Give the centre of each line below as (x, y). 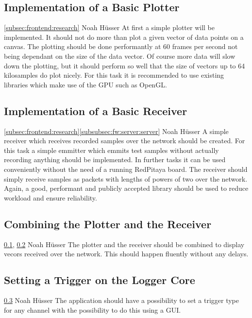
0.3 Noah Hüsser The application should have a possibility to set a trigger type (122, 300)
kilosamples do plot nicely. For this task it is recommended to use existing (114, 75)
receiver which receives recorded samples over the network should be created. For (125, 141)
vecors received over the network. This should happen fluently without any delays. (126, 254)
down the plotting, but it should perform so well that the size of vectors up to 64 (125, 65)
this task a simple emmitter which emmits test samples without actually (111, 150)
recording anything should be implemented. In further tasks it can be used (115, 159)
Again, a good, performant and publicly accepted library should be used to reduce (126, 188)
